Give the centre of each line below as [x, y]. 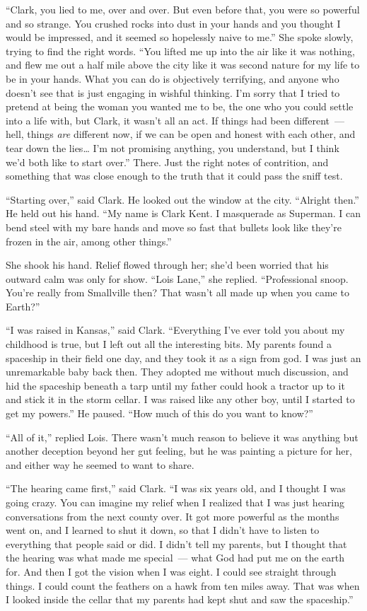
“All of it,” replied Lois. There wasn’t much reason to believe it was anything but [182, 437]
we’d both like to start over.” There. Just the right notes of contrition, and [167, 162]
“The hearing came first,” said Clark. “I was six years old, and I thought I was [176, 488]
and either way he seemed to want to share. [100, 464]
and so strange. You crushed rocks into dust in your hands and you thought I [173, 23]
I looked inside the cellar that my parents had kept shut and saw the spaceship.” [180, 599]
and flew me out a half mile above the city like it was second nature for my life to [183, 65]
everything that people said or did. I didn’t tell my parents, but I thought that [176, 543]
